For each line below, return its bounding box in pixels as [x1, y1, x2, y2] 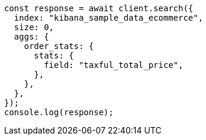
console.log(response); [4, 108, 114, 117]
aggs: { [14, 32, 49, 41]
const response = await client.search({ [4, 4, 194, 13]
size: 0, [14, 22, 54, 32]
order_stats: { [24, 41, 94, 51]
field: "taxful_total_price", [44, 60, 184, 70]
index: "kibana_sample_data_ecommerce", [14, 13, 204, 22]
